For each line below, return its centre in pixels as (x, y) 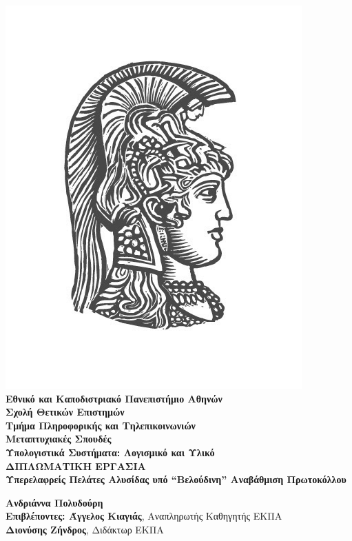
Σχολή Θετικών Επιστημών (65, 412)
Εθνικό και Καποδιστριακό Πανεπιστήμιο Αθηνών (114, 398)
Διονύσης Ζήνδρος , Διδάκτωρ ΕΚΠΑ (85, 529)
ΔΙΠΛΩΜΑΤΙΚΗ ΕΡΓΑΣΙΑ (76, 466)
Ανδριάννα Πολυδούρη (54, 502)
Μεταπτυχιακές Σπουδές (59, 439)
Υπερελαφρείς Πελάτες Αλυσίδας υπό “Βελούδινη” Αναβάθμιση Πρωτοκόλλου (176, 479)
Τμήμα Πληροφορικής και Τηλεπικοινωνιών (101, 425)
